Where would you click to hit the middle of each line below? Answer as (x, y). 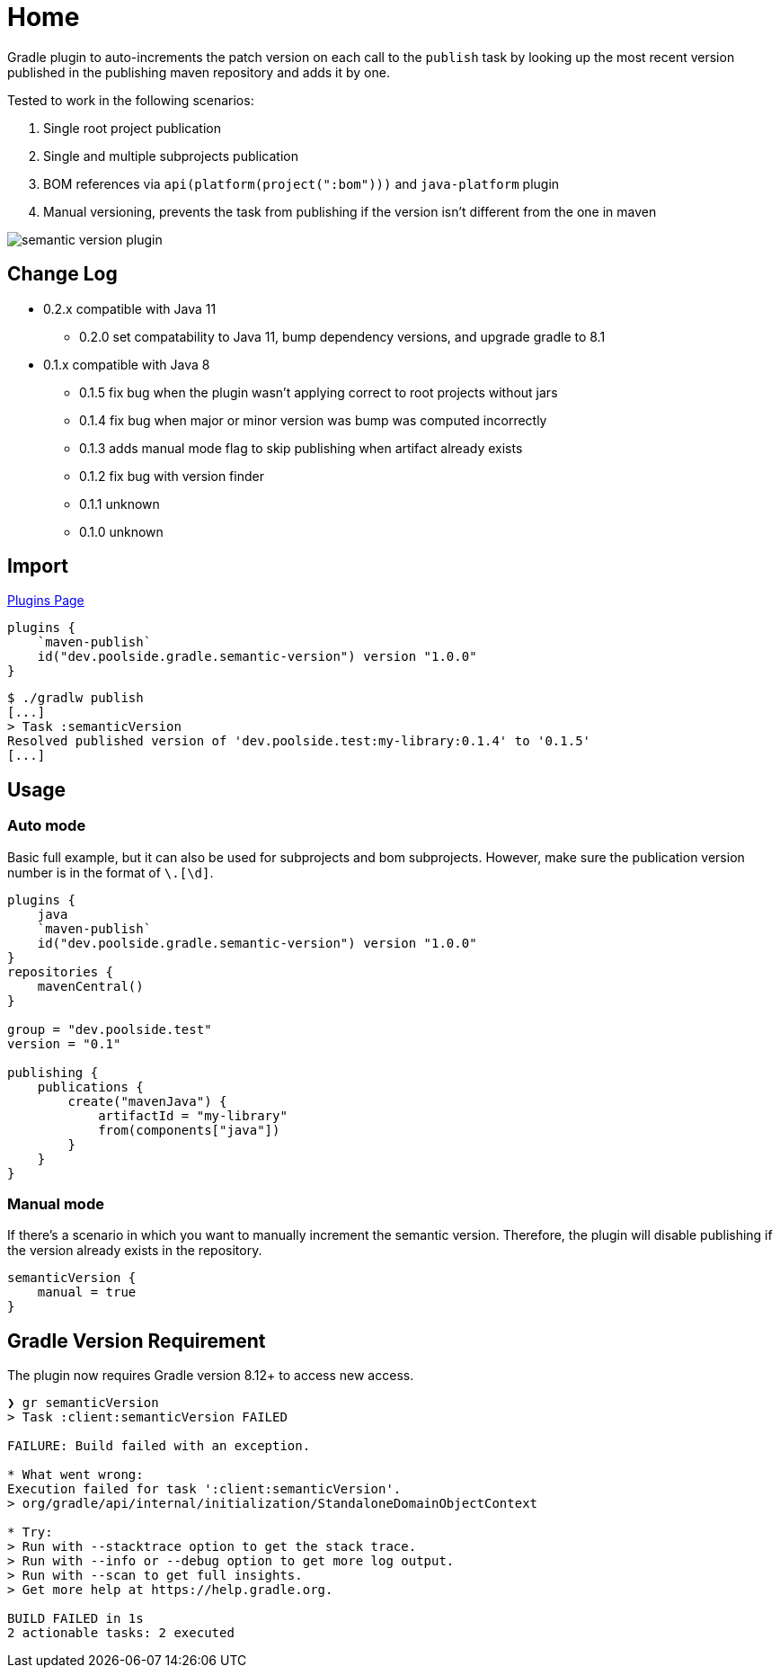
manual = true (87, 1292)
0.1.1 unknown (120, 503)
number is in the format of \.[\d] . (111, 872)
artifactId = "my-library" (193, 1115)
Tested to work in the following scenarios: (131, 100)
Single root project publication (132, 128)
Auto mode (47, 826)
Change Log (62, 274)
